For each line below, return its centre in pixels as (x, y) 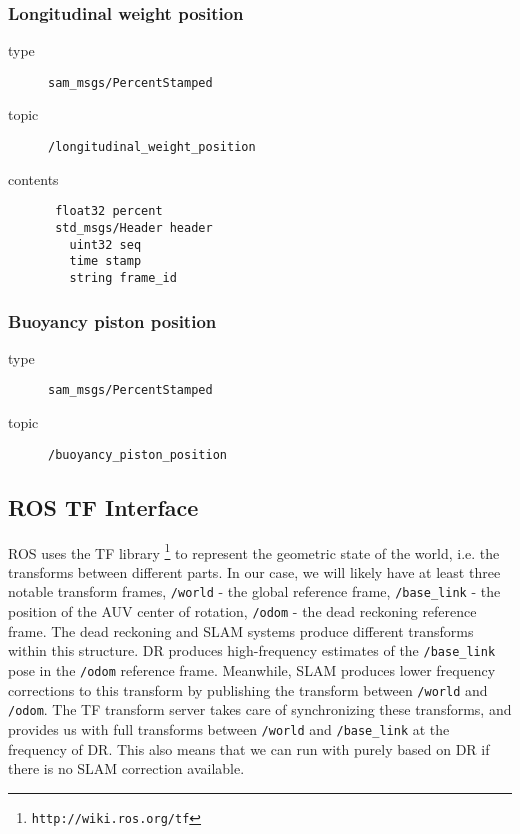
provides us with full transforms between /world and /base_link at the (229, 728)
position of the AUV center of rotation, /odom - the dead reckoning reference (242, 611)
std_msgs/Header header (134, 227)
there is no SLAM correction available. (126, 768)
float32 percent (109, 211)
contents (33, 178)
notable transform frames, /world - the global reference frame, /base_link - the (254, 591)
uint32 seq (105, 244)
